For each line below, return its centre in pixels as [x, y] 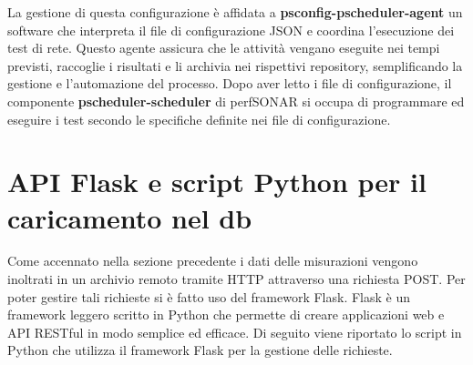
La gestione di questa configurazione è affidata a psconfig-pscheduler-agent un [235, 12]
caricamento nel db [130, 217]
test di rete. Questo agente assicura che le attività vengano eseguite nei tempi [224, 48]
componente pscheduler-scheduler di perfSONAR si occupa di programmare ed [236, 101]
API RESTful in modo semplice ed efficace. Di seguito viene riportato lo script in [235, 332]
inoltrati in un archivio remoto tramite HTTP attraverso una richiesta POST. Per [236, 279]
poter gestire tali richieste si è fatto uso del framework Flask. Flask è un [209, 296]
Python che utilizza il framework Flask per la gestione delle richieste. [200, 350]
